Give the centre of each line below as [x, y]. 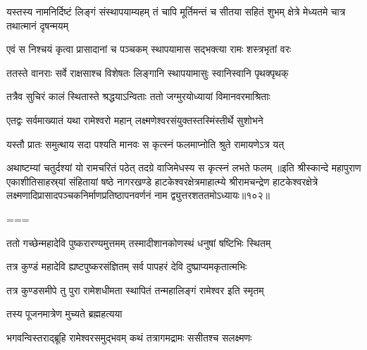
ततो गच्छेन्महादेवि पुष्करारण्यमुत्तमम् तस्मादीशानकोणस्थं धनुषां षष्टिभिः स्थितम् [139, 242]
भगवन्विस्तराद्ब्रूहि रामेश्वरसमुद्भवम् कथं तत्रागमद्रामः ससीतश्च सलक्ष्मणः [129, 337]
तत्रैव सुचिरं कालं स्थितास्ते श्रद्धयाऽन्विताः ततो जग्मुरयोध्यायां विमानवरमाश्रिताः [138, 96]
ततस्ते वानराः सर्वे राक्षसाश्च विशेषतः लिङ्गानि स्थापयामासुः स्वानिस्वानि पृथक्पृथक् [148, 72]
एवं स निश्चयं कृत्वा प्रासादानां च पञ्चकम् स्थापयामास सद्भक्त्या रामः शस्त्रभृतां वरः [149, 49]
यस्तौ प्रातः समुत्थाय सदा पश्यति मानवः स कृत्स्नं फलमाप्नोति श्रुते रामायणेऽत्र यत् [145, 144]
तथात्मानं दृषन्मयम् [37, 25]
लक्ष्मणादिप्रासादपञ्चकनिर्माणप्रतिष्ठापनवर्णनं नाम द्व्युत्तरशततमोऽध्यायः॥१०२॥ [138, 195]
